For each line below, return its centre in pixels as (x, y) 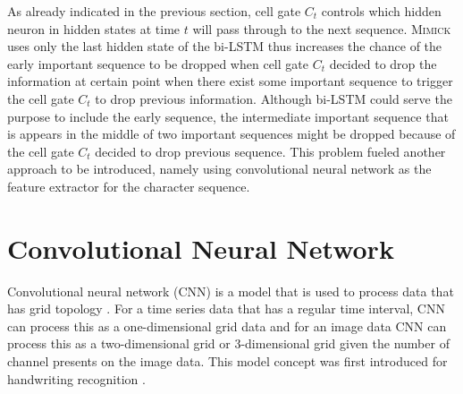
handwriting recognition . (76, 378)
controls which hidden (381, 11)
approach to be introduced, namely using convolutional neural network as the (219, 169)
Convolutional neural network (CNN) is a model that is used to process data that (231, 291)
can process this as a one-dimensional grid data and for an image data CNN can (227, 325)
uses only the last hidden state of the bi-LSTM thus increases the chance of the (225, 46)
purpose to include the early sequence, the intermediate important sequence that (228, 116)
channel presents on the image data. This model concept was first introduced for (227, 361)
